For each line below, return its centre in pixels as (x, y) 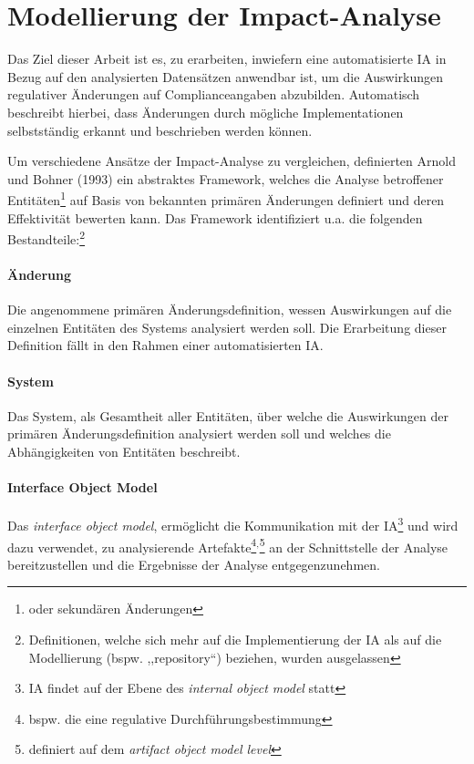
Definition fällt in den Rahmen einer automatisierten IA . (165, 345)
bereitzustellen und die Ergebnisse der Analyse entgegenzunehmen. (194, 564)
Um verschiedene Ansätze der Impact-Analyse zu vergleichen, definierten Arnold (232, 161)
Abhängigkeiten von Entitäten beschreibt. (124, 451)
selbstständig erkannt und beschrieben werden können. (160, 130)
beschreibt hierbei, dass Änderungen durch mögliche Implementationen (206, 112)
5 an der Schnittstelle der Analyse (354, 545)
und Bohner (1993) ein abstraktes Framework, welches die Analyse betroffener (226, 178)
